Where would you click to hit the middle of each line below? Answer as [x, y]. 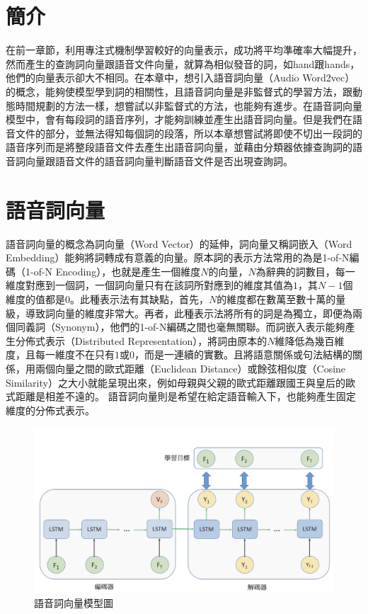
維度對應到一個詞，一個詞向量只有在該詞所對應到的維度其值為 [149, 285]
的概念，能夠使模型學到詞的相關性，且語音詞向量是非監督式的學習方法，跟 [179, 91]
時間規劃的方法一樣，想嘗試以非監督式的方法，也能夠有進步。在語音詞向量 [189, 105]
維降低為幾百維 [310, 340]
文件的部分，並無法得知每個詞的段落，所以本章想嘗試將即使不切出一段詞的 [189, 133]
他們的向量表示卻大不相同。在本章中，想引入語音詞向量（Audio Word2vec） [180, 78]
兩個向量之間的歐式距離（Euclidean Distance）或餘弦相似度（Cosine [190, 368]
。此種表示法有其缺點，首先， [139, 299]
